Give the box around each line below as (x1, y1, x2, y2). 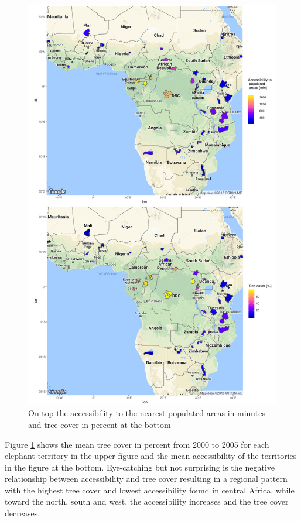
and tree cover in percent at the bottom (28, 418, 171, 430)
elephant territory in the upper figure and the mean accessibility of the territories (5, 450, 297, 462)
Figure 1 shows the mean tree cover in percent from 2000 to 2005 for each (5, 438, 269, 450)
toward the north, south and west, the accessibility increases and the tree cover (5, 495, 289, 508)
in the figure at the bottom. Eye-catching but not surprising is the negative (5, 461, 275, 473)
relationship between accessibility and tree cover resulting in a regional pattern (5, 472, 288, 485)
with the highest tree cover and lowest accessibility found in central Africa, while (5, 484, 295, 496)
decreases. (5, 507, 40, 519)
